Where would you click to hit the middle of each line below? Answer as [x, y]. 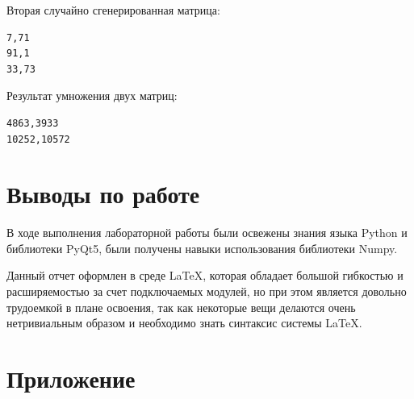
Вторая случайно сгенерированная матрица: [113, 10]
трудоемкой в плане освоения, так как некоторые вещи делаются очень [181, 307]
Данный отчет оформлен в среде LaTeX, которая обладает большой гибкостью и [205, 275]
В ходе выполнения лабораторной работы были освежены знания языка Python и [207, 233]
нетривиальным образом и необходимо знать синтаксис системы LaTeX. [184, 323]
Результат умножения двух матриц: [92, 96]
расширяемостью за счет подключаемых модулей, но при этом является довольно [207, 291]
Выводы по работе [103, 194]
